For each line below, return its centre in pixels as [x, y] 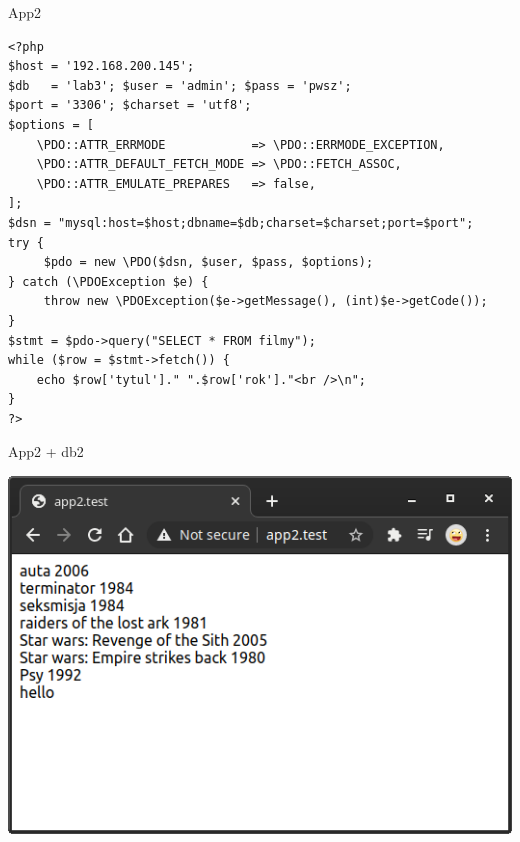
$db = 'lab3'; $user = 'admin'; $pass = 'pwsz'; [180, 85]
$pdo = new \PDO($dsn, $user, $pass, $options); [208, 262]
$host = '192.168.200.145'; [101, 66]
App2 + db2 [46, 451]
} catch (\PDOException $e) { [108, 281]
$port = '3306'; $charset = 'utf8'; [130, 105]
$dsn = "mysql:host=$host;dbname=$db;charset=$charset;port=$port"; [241, 222]
